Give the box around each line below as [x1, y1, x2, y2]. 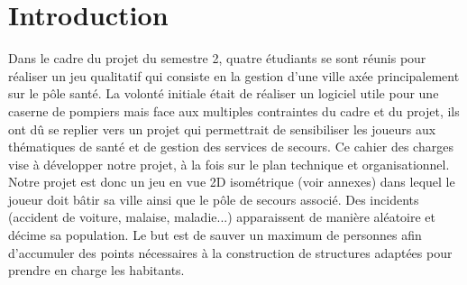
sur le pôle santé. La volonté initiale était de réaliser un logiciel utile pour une [8, 84, 439, 103]
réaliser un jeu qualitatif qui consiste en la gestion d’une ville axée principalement [8, 66, 460, 85]
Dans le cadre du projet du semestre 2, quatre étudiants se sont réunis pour [8, 49, 426, 68]
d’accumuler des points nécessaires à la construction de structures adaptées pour [8, 243, 453, 262]
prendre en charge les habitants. [8, 261, 185, 280]
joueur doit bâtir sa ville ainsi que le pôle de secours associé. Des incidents [8, 189, 419, 208]
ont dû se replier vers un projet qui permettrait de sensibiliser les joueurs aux [8, 119, 436, 138]
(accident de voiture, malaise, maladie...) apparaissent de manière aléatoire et [8, 207, 436, 226]
